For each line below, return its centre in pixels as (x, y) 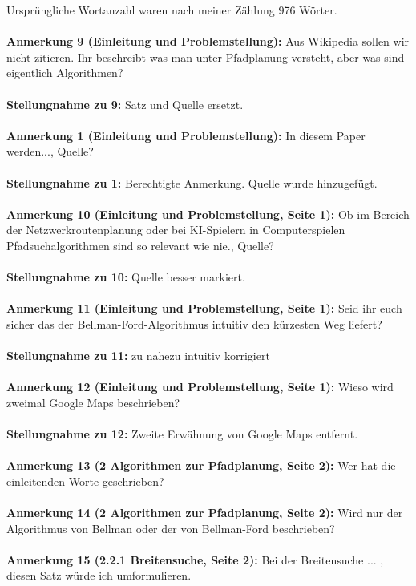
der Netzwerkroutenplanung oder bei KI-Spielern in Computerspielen (176, 230)
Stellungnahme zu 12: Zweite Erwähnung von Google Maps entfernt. (182, 434)
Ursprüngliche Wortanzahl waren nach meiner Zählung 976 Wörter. (172, 10)
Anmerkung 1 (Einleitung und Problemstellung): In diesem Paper (186, 135)
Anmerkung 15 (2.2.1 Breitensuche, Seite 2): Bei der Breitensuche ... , (195, 559)
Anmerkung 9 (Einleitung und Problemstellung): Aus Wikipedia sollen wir (208, 41)
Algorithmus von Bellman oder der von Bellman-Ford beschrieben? (171, 528)
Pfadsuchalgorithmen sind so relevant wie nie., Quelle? (140, 245)
